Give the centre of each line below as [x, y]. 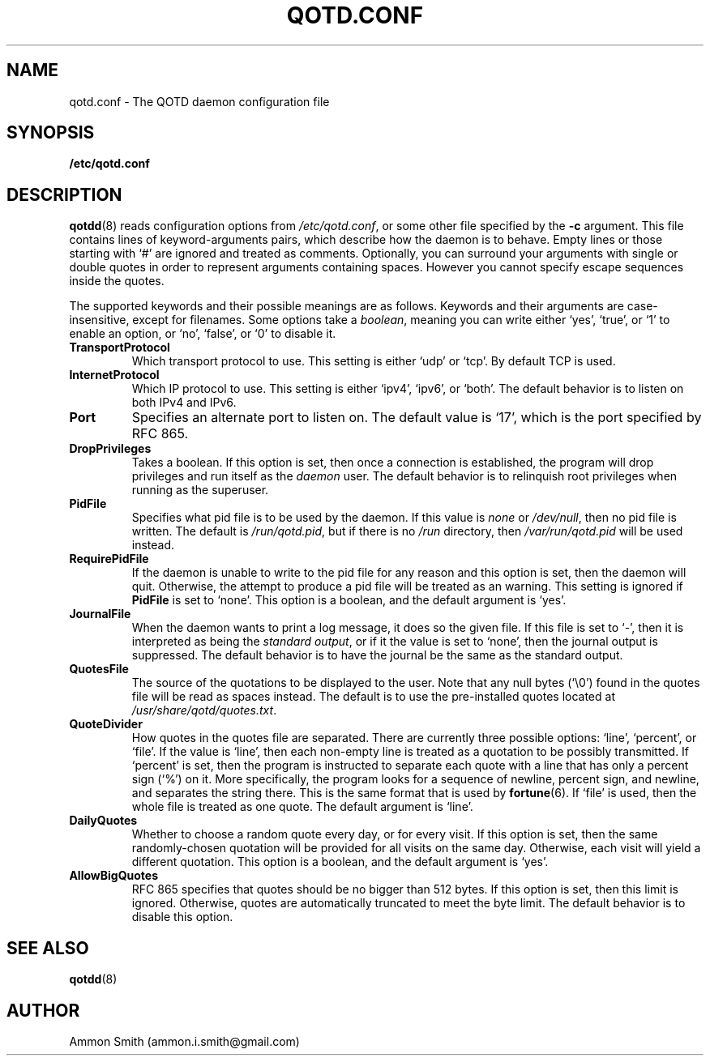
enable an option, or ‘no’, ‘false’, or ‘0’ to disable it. [203, 334]
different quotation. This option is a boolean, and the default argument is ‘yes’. [340, 862]
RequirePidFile [109, 559]
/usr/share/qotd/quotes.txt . [204, 710]
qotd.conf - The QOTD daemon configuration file [199, 101]
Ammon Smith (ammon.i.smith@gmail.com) [184, 1041]
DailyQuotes [103, 821]
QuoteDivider [106, 724]
